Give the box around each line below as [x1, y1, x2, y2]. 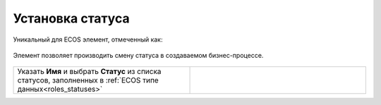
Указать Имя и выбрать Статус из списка [17, 67, 162, 77]
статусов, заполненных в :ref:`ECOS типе [17, 75, 159, 85]
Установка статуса [13, 11, 130, 26]
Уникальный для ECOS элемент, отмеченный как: [13, 35, 163, 44]
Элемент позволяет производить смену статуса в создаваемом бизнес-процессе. [13, 51, 264, 59]
